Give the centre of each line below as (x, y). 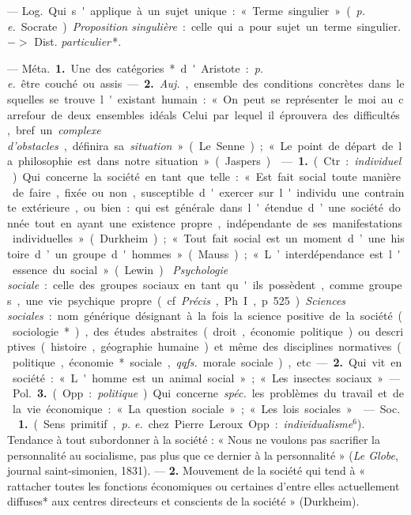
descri (389, 331)
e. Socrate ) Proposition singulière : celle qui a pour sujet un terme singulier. (204, 26)
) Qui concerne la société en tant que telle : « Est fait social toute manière (206, 176)
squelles (26, 98)
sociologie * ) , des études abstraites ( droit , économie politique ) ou (191, 331)
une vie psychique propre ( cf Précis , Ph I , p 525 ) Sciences (186, 300)
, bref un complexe (54, 130)
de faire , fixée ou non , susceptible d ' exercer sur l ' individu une (186, 192)
